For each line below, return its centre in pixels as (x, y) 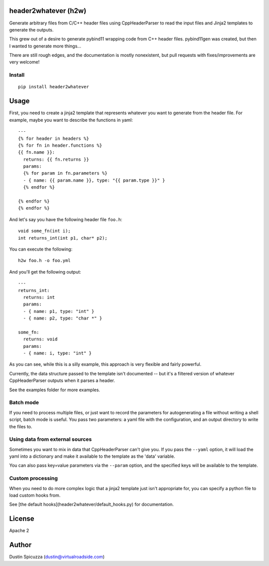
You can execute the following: (41, 249)
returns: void (40, 339)
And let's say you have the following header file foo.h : (66, 219)
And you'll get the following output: (45, 272)
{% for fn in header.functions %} (60, 145)
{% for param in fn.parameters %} (65, 173)
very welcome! (24, 62)
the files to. (21, 426)
